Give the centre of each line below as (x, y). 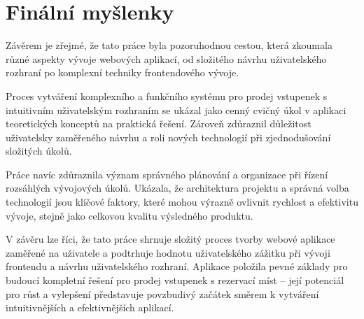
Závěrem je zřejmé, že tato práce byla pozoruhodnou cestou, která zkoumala (169, 45)
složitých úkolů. (39, 151)
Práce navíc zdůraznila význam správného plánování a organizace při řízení (167, 174)
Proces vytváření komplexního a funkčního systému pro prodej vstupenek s (167, 95)
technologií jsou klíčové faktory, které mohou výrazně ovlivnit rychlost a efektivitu (182, 202)
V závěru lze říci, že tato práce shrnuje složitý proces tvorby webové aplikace (170, 239)
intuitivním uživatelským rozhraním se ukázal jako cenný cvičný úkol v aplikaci (176, 109)
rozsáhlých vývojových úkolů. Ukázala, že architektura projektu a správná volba (177, 188)
